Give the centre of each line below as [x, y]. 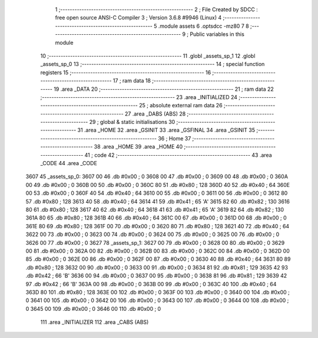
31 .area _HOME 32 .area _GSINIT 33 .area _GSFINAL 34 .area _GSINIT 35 [166, 130]
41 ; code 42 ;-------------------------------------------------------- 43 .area [178, 155]
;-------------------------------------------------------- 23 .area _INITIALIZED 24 [139, 97]
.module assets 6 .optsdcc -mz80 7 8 [204, 26]
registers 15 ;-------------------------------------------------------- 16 [126, 72]
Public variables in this [217, 34]
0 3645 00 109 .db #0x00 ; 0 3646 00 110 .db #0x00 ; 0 [93, 309]
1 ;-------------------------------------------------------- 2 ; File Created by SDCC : [157, 9]
